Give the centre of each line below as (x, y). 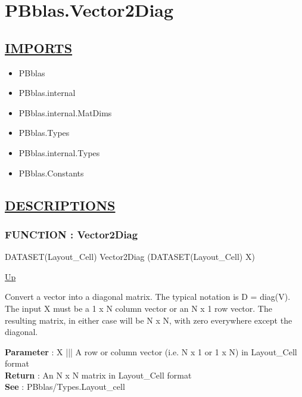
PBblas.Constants (51, 173)
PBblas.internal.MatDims (65, 112)
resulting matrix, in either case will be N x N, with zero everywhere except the (149, 320)
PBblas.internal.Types (59, 152)
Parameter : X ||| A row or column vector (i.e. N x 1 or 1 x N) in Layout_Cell (151, 351)
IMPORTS (39, 47)
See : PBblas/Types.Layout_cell (65, 387)
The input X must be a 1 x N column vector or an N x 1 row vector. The (138, 308)
